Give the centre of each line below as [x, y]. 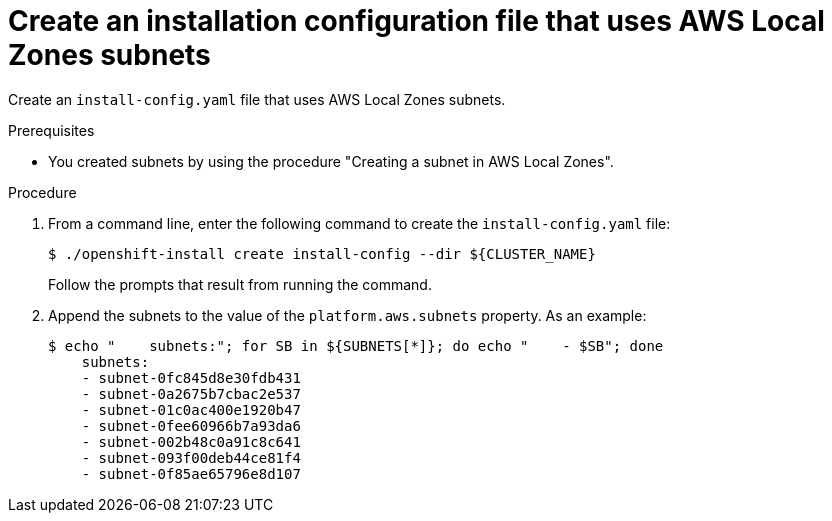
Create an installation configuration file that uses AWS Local [416, 21]
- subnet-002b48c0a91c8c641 [191, 441]
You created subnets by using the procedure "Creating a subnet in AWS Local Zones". [331, 161]
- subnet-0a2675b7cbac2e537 [191, 393]
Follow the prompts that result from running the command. [240, 284]
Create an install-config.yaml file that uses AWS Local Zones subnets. [257, 99]
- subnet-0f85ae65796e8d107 [191, 473]
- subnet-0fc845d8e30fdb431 [191, 377]
